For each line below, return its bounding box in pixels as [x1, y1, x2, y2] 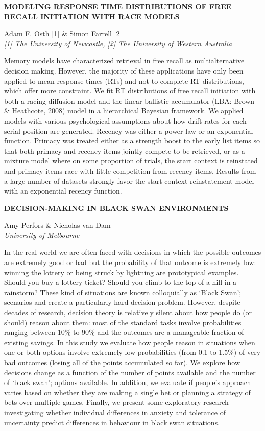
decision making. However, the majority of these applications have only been [4, 65, 244, 76]
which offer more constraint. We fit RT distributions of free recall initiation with [4, 85, 256, 96]
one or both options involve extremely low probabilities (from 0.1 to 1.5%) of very [4, 347, 261, 357]
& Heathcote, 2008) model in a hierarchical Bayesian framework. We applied [4, 105, 244, 116]
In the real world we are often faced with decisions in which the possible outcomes [4, 247, 261, 257]
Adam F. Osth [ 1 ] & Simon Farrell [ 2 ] [4, 28, 122, 39]
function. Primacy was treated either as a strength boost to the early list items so [4, 135, 260, 146]
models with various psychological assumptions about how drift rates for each [4, 115, 247, 126]
